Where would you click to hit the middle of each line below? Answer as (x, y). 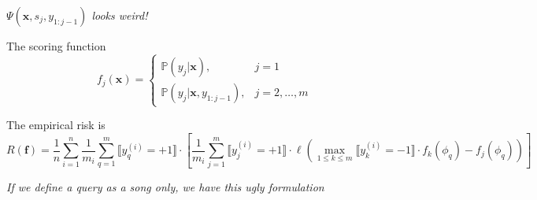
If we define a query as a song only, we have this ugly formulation (165, 187)
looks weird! (120, 15)
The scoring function (56, 46)
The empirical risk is (56, 125)
